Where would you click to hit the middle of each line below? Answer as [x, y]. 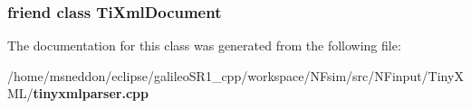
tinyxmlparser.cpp [91, 93]
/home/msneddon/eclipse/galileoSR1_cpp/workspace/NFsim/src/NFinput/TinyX [235, 75]
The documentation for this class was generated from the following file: [204, 45]
